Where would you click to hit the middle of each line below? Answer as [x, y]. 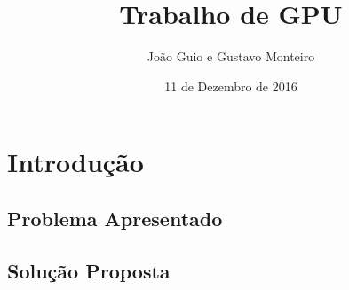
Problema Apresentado [115, 218]
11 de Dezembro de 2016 [231, 86]
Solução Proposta [89, 270]
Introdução [75, 162]
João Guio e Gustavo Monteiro [231, 56]
